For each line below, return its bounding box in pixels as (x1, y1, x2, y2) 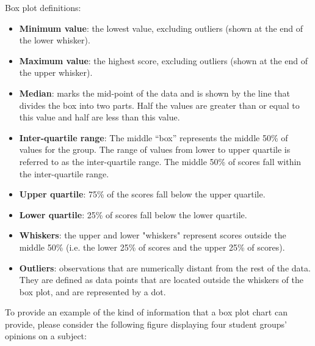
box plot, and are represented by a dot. (19, 285, 166, 298)
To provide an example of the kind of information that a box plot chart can (5, 306, 288, 318)
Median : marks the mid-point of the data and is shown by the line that (19, 86, 290, 99)
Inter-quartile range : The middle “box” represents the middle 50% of (19, 131, 288, 144)
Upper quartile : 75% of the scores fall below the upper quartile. (19, 188, 266, 201)
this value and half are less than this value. (19, 111, 180, 123)
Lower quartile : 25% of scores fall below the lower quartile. (19, 208, 247, 221)
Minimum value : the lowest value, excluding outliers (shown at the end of (19, 21, 303, 34)
